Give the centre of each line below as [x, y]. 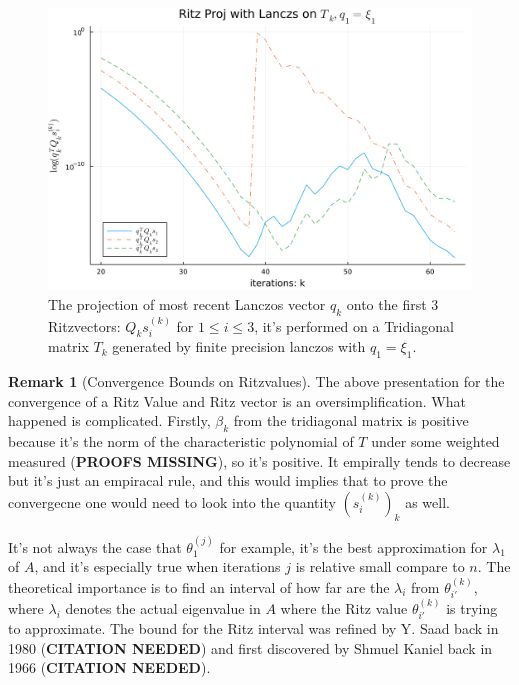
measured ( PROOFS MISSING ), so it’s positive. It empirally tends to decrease [259, 460]
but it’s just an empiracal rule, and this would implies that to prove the [228, 480]
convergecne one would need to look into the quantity [172, 501]
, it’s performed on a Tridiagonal [354, 325]
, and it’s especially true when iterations [157, 566]
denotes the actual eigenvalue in [163, 607]
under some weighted [435, 441]
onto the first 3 [392, 303]
